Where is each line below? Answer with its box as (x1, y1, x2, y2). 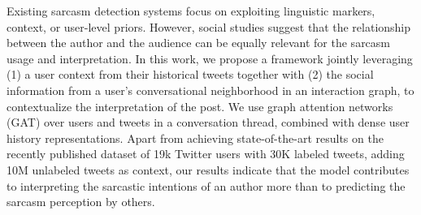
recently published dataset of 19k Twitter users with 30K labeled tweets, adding (7, 145, 405, 162)
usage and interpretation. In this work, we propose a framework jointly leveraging (7, 49, 413, 67)
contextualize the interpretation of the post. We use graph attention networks (7, 97, 393, 114)
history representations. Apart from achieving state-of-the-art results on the (7, 129, 384, 146)
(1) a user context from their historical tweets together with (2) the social (7, 66, 374, 83)
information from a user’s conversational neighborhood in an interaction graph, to (7, 81, 414, 98)
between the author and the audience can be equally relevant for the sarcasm (7, 34, 391, 51)
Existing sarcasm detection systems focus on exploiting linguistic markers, (7, 2, 375, 19)
